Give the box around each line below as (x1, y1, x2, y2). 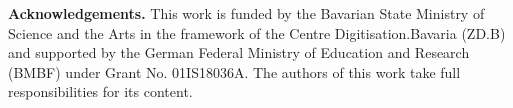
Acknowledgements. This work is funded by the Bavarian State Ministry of (8, 3, 485, 23)
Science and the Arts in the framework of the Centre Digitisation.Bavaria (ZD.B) (8, 22, 506, 43)
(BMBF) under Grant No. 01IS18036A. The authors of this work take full (8, 61, 461, 82)
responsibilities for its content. (8, 81, 193, 102)
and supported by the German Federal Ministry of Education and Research (8, 42, 470, 63)
